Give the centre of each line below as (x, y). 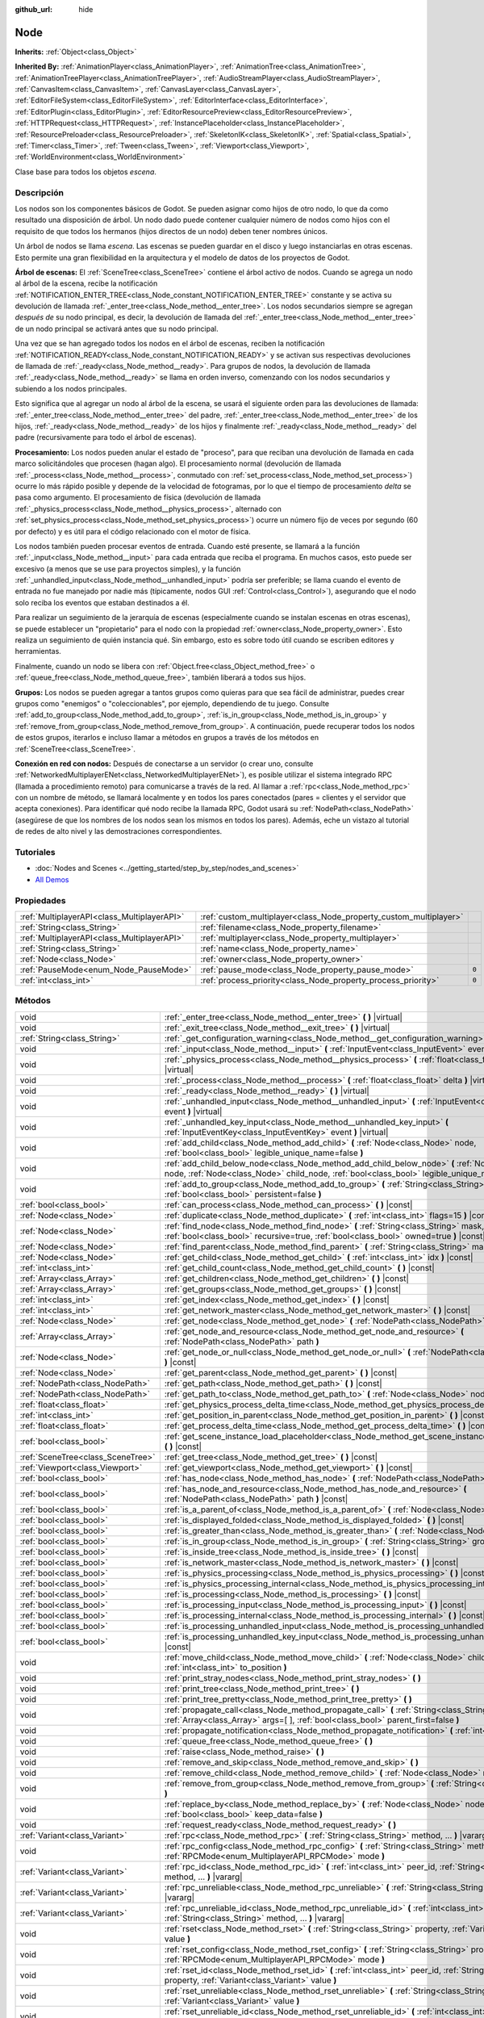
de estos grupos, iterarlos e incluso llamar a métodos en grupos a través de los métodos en (167, 738)
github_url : (33, 9)
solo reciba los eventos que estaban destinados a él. (102, 602)
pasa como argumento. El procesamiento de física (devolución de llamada (138, 497)
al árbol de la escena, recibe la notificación (86, 283)
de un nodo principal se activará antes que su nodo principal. (117, 329)
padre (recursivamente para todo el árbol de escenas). (106, 438)
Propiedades (40, 900)
